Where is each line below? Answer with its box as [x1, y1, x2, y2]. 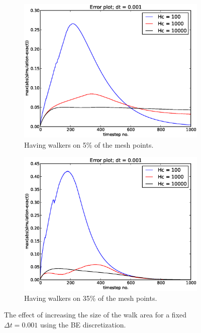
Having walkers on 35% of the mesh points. [24, 292, 157, 303]
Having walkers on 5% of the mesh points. [24, 139, 154, 150]
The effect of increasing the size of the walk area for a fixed [4, 309, 187, 320]
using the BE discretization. [40, 319, 126, 329]
